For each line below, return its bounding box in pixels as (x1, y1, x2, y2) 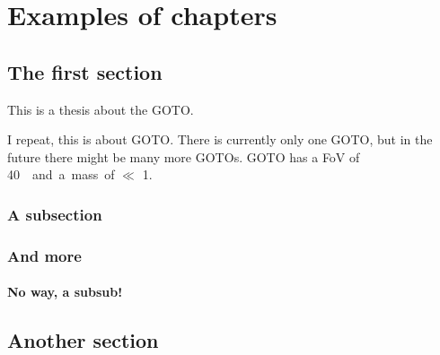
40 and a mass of (7, 165, 115, 184)
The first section (7, 57, 163, 85)
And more (7, 244, 82, 266)
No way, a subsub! (7, 282, 123, 301)
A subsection (7, 203, 102, 225)
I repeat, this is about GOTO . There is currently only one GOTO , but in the (7, 130, 433, 149)
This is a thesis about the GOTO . (7, 100, 194, 118)
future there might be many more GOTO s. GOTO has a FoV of (7, 147, 360, 166)
